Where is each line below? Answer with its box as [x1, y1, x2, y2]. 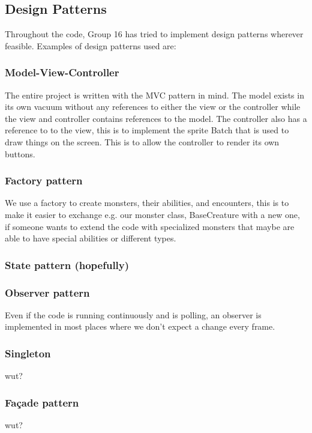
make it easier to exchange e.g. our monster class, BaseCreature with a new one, [5, 208, 300, 220]
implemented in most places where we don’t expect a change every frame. [5, 320, 275, 333]
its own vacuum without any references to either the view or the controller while [5, 100, 301, 113]
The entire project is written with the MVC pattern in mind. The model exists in [5, 88, 304, 101]
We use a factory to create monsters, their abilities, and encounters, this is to [5, 196, 289, 209]
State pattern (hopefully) [5, 257, 130, 272]
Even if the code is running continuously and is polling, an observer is [5, 308, 262, 321]
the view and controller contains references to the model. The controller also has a [5, 112, 307, 124]
